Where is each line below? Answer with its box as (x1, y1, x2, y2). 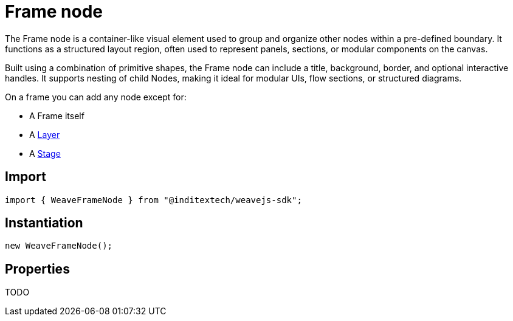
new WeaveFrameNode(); (5, 241, 113, 251)
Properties (5, 261, 70, 277)
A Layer (29, 129, 60, 140)
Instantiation (5, 215, 83, 231)
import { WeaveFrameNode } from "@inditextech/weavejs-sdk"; (5, 195, 302, 205)
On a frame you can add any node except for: (5, 91, 187, 102)
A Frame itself (29, 110, 84, 121)
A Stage (29, 148, 61, 159)
